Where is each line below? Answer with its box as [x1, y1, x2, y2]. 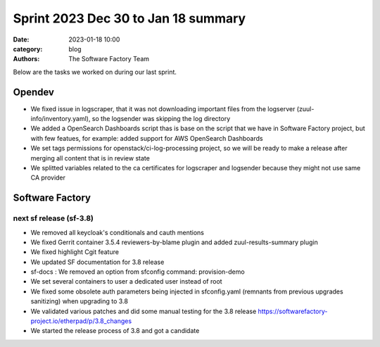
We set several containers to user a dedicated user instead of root [30, 277, 222, 286]
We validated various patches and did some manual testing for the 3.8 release [30, 307, 257, 315]
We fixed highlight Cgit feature [30, 248, 120, 256]
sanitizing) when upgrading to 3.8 [30, 297, 128, 305]
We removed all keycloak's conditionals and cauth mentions [30, 228, 204, 236]
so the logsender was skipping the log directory [91, 115, 231, 123]
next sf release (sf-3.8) [13, 213, 94, 223]
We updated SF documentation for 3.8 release [30, 258, 165, 266]
